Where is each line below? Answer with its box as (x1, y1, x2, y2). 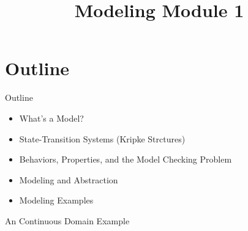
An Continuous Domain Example (5, 214, 130, 227)
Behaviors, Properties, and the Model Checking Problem (19, 153, 232, 166)
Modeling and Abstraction (19, 173, 118, 186)
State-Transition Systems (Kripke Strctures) (19, 132, 186, 145)
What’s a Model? (19, 111, 84, 124)
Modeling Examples (19, 194, 94, 207)
